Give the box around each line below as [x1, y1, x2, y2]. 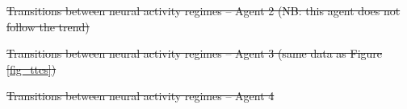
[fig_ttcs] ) [6, 60, 57, 77]
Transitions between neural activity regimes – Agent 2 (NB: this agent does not [6, 2, 401, 18]
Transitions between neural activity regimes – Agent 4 [6, 87, 275, 104]
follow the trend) [6, 18, 90, 34]
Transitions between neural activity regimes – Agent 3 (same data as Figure [6, 45, 383, 62]
